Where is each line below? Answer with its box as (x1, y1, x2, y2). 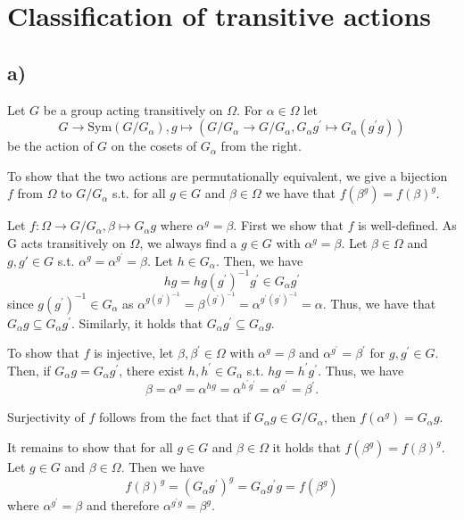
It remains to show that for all (7, 438, 173, 457)
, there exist (119, 360, 185, 379)
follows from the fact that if (98, 408, 251, 426)
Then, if (7, 360, 51, 379)
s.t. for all (112, 184, 166, 202)
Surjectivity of (7, 408, 85, 426)
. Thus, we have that (322, 293, 436, 312)
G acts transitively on (7, 233, 126, 252)
